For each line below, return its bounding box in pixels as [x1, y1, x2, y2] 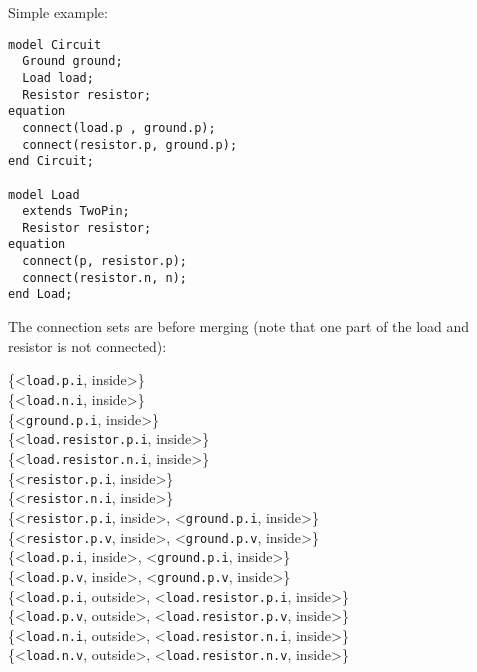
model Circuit [8, 37, 102, 52]
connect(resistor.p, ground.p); [22, 137, 238, 152]
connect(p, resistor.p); [22, 254, 187, 269]
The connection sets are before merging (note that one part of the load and [8, 316, 470, 337]
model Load [8, 187, 80, 202]
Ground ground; [22, 54, 123, 69]
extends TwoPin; [22, 204, 130, 219]
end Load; [8, 287, 73, 302]
